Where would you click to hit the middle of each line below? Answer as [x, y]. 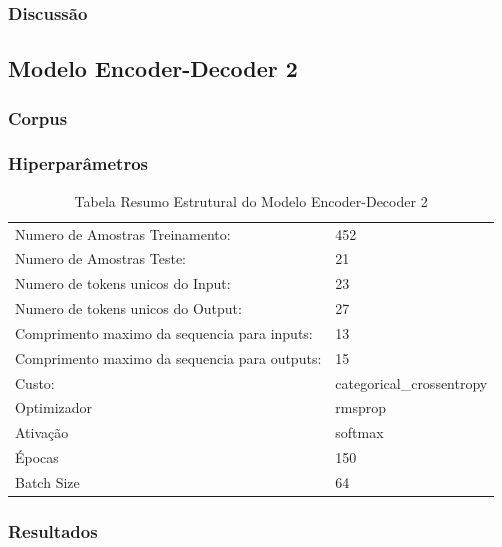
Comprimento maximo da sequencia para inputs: [164, 332]
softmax [359, 432]
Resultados [53, 530]
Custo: [35, 382]
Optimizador [54, 407]
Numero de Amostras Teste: [100, 258]
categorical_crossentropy [411, 382]
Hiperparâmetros [78, 163]
